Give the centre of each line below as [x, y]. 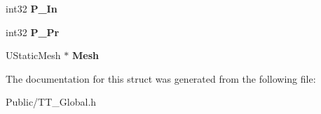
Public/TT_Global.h [51, 102]
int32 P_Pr [33, 32]
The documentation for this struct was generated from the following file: [161, 78]
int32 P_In [32, 8]
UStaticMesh [33, 55]
